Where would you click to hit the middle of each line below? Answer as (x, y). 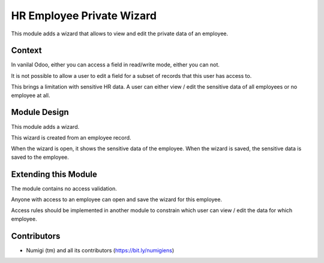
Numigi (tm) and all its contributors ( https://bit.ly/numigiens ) (100, 250)
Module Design (40, 112)
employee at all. (31, 95)
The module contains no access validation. (64, 188)
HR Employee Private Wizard (84, 16)
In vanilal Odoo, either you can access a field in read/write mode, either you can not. (115, 65)
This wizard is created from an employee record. (71, 137)
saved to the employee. (40, 157)
